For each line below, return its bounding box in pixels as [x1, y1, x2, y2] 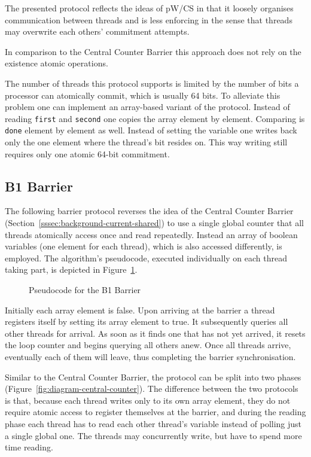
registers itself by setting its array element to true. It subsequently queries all [5, 315, 288, 328]
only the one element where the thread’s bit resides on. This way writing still [5, 136, 288, 148]
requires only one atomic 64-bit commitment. [5, 147, 170, 160]
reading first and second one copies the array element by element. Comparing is [5, 112, 305, 124]
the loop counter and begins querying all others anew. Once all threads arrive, [5, 339, 291, 351]
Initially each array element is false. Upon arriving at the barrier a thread [5, 303, 275, 316]
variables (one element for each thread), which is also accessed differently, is [5, 240, 282, 252]
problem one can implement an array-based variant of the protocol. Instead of [5, 100, 290, 113]
